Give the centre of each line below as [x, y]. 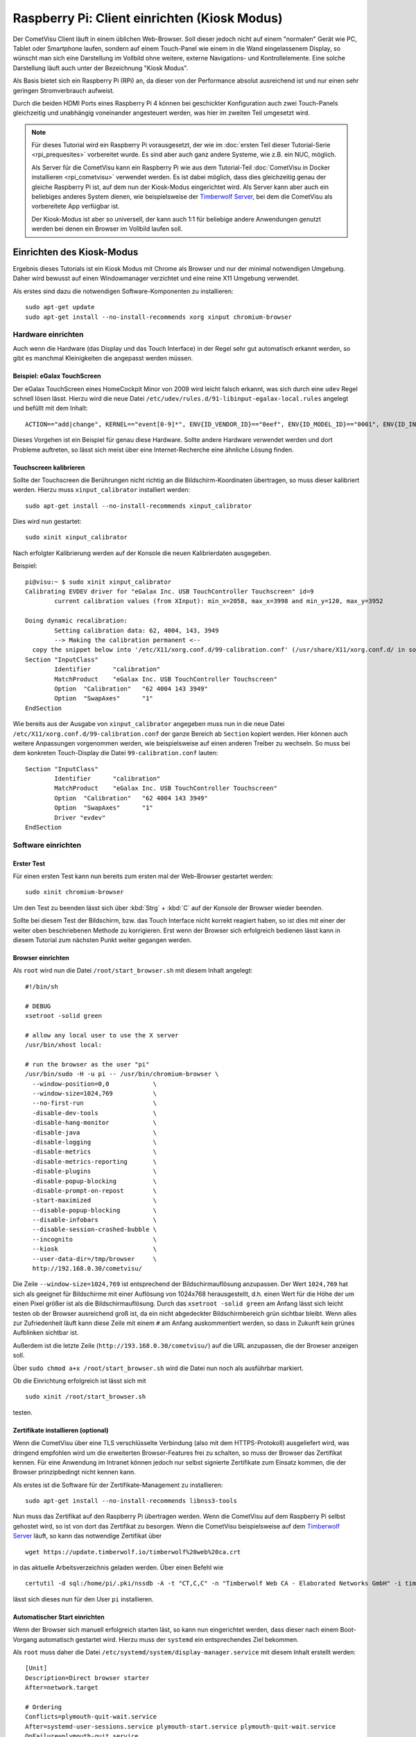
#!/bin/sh [42, 986]
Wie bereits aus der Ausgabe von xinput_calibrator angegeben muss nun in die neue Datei [149, 724]
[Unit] [36, 1668]
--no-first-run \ [95, 1103]
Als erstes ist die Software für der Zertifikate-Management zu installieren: [118, 1485]
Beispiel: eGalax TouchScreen [57, 376]
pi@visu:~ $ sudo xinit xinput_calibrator [98, 582]
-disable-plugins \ [95, 1171]
